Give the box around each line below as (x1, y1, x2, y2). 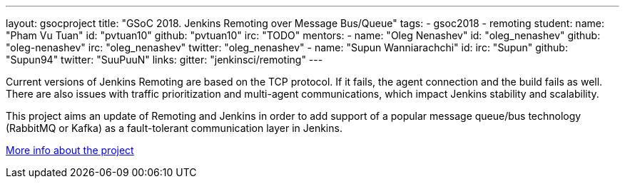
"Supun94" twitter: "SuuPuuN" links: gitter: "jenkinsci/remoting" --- (6, 53, 323, 66)
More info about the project (6, 144, 134, 156)
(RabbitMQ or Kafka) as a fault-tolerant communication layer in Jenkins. (6, 122, 342, 134)
